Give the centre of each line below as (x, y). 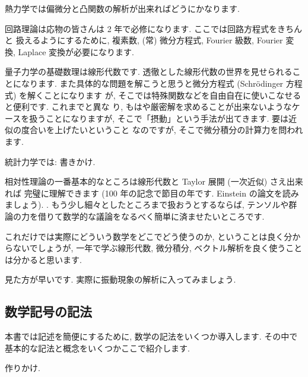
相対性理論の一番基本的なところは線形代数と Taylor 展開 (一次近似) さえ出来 (154, 181)
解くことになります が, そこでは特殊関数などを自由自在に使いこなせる (164, 95)
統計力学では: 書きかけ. (50, 161)
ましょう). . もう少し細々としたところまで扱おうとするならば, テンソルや (147, 205)
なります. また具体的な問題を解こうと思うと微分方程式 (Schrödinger (152, 83)
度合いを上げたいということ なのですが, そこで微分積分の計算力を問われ (162, 130)
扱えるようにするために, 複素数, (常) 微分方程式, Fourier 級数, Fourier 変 (155, 40)
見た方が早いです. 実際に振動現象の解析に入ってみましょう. (120, 279)
